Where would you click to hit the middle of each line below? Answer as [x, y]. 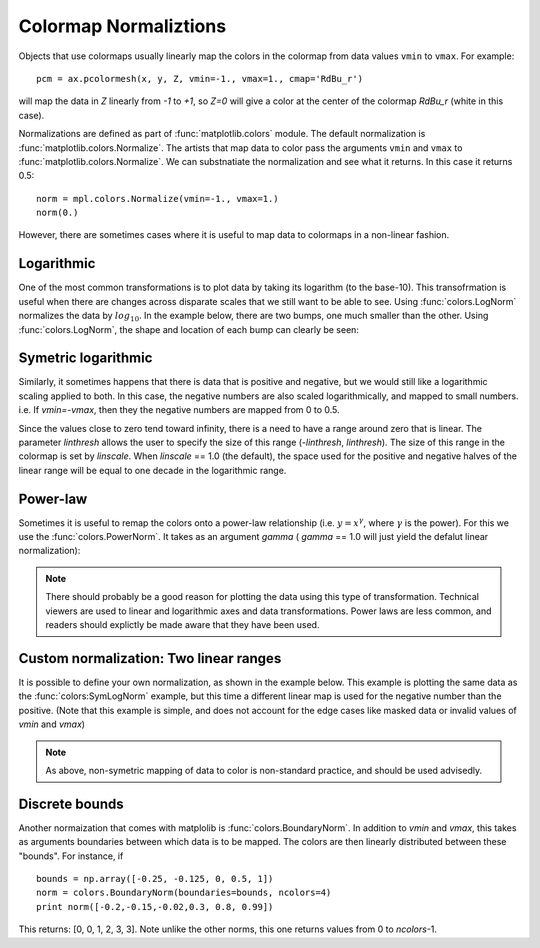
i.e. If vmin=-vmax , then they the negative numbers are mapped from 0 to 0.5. [179, 410]
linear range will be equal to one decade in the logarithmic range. [152, 470]
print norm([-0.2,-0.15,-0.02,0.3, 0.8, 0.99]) [155, 906]
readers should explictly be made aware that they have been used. [182, 625]
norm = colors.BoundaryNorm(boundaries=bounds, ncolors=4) [184, 893]
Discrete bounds [71, 803]
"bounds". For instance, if [71, 856]
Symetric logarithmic [85, 358]
